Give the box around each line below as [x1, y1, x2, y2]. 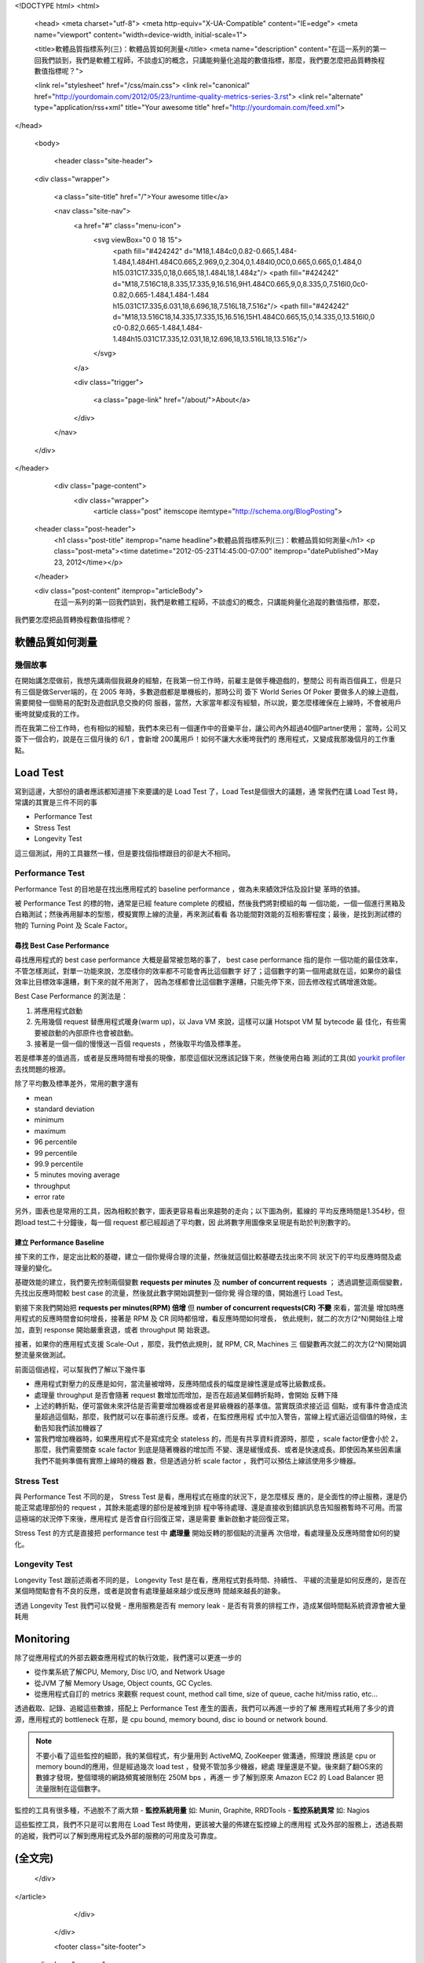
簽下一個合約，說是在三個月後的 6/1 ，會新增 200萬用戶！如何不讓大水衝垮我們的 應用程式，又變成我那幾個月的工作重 [14, 734, 396, 744]
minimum [34, 1115, 64, 1124]
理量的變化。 [14, 1263, 57, 1272]
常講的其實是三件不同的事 [14, 797, 97, 806]
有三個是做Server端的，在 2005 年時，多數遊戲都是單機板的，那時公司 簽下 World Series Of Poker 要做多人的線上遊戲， [14, 687, 404, 696]
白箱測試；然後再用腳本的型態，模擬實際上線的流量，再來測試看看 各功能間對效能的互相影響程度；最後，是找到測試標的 [14, 909, 402, 919]
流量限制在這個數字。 [35, 1783, 105, 1793]
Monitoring [14, 1632, 71, 1645]
